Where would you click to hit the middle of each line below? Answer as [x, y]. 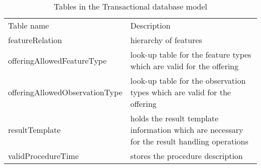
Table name [29, 25]
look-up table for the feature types [191, 54]
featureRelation [35, 40]
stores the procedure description [186, 156]
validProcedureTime [43, 156]
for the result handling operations [189, 141]
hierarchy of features [166, 40]
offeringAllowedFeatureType [57, 60]
